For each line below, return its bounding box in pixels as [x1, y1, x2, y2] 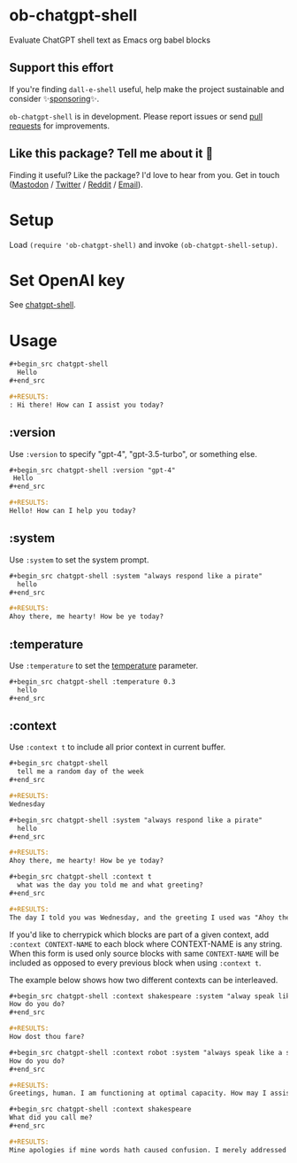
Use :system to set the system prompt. [9, 554, 149, 565]
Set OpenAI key [9, 270, 126, 291]
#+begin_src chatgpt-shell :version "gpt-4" [9, 466, 176, 475]
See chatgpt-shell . [9, 299, 77, 310]
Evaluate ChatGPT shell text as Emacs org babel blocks [9, 35, 210, 45]
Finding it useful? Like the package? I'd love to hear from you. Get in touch [9, 169, 280, 180]
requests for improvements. [9, 120, 110, 131]
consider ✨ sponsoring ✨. [9, 93, 100, 104]
